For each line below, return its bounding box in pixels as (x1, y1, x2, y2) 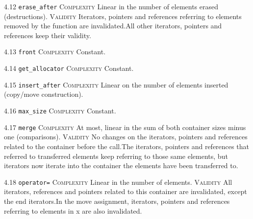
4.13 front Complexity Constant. (4, 46, 106, 57)
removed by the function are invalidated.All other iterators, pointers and (4, 21, 222, 31)
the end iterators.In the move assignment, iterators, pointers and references (4, 196, 230, 206)
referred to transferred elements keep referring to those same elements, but (4, 151, 228, 161)
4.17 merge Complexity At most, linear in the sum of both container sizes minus (4, 122, 246, 132)
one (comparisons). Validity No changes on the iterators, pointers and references (4, 131, 248, 142)
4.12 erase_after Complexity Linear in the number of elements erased (4, 1, 219, 11)
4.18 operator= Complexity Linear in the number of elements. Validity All (4, 176, 232, 187)
